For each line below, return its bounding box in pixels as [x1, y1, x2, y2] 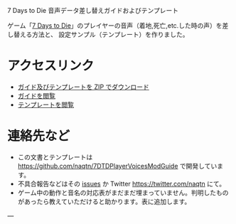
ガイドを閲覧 [17, 91, 55, 100]
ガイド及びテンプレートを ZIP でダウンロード [17, 82, 149, 91]
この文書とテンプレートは [17, 152, 93, 161]
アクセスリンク [7, 58, 95, 74]
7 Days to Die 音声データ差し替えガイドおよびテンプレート [7, 6, 179, 14]
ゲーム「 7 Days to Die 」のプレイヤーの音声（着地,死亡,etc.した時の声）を [7, 21, 222, 30]
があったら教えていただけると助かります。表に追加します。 [17, 197, 191, 206]
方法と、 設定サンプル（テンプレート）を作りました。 [31, 31, 190, 38]
